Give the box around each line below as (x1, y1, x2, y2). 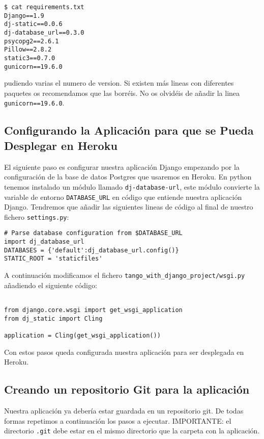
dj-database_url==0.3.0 (4, 29, 84, 36)
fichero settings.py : (4, 211, 69, 222)
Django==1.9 (4, 12, 44, 19)
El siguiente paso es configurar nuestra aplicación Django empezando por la (4, 161, 240, 172)
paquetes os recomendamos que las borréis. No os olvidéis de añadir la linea (4, 87, 240, 98)
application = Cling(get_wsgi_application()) (4, 331, 161, 339)
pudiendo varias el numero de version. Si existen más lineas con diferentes (4, 78, 234, 88)
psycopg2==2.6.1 (4, 37, 59, 45)
